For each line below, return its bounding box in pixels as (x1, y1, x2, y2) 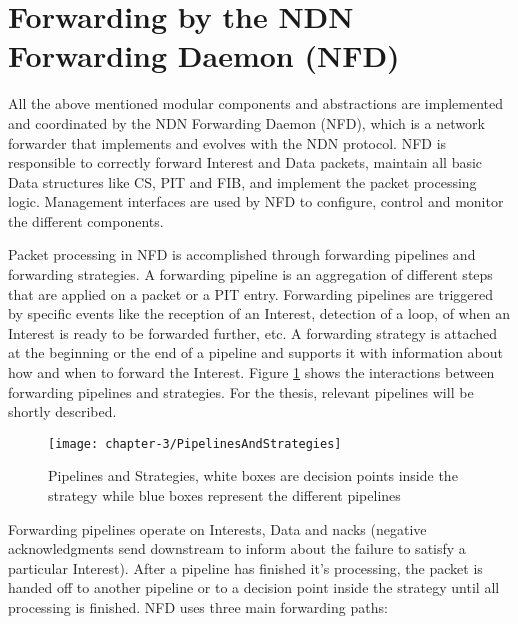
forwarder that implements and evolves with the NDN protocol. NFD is (8, 132, 447, 153)
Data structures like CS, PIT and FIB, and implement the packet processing (8, 171, 477, 192)
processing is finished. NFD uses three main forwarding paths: (8, 597, 388, 618)
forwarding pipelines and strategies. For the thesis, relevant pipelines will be (8, 381, 474, 402)
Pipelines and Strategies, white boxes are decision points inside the (48, 465, 458, 486)
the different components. (8, 210, 164, 231)
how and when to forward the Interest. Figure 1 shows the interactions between (8, 362, 495, 383)
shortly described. (8, 401, 117, 422)
